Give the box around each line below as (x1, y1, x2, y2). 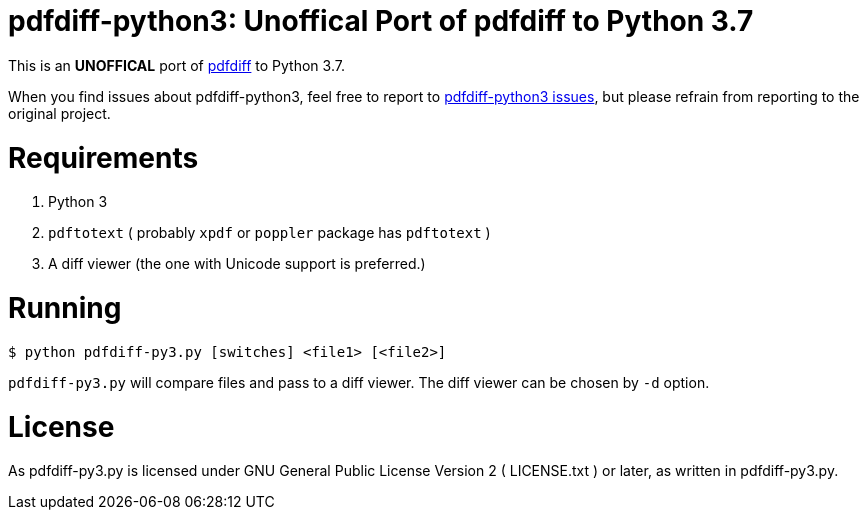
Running (8, 291, 122, 325)
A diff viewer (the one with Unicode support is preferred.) (48, 255, 426, 273)
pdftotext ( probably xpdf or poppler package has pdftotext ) (48, 224, 491, 242)
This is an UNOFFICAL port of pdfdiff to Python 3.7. (8, 56, 345, 74)
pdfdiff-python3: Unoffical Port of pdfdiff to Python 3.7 (8, 4, 754, 38)
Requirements (8, 140, 199, 175)
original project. (8, 104, 111, 122)
